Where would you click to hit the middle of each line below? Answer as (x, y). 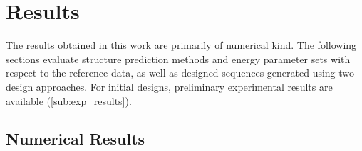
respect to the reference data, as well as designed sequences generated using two (180, 73)
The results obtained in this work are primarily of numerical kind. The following (181, 45)
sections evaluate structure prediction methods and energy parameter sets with (178, 58)
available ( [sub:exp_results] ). (69, 100)
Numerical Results (76, 139)
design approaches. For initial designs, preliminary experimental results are (169, 86)
